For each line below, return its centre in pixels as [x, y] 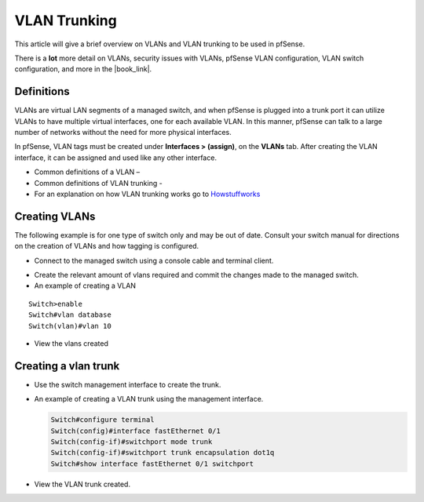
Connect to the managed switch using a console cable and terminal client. [154, 260]
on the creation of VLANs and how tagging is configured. [107, 246]
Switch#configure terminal [102, 420]
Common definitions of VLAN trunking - [98, 183]
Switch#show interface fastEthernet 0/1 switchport [152, 464]
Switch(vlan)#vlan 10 [70, 326]
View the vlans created [71, 344]
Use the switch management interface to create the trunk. [128, 384]
